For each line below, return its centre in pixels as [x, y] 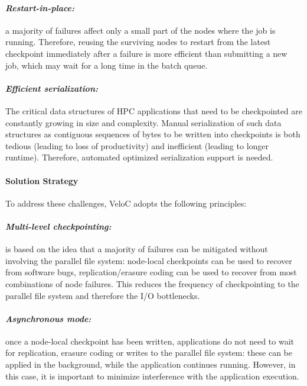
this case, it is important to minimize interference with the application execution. [152, 376]
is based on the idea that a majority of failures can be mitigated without [137, 249]
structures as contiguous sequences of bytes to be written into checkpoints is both [153, 134]
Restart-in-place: [40, 7]
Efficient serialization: [52, 88]
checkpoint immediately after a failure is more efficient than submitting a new [146, 53]
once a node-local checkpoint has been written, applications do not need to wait [150, 341]
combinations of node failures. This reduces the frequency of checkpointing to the [152, 283]
